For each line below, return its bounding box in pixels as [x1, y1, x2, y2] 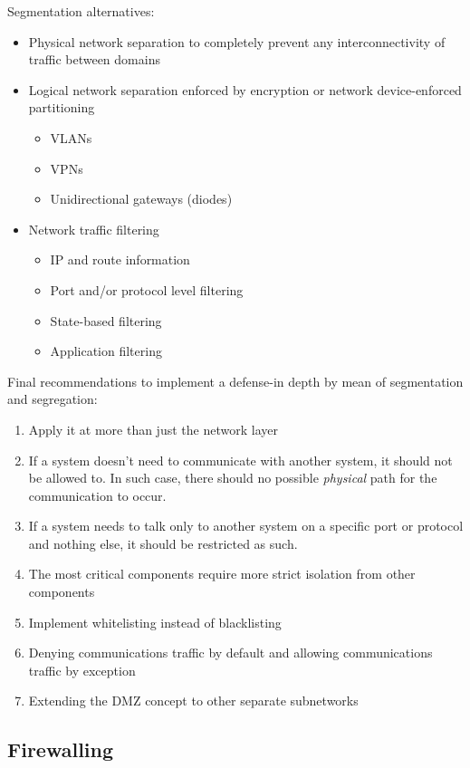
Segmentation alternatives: [7, 2, 155, 20]
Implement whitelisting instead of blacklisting [28, 612, 282, 631]
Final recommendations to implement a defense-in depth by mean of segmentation [7, 371, 464, 390]
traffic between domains [28, 50, 160, 69]
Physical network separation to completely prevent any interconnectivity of [28, 32, 446, 51]
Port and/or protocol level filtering [50, 280, 244, 299]
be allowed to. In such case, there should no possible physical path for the [28, 468, 437, 487]
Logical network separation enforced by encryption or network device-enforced [28, 80, 462, 99]
